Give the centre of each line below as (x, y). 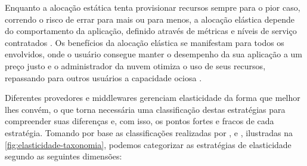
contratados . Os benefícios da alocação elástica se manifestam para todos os (145, 42)
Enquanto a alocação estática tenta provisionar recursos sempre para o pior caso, (153, 7)
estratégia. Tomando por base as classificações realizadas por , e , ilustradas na (149, 132)
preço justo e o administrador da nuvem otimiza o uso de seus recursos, (135, 65)
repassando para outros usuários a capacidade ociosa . (103, 77)
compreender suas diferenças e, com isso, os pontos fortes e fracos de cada (139, 121)
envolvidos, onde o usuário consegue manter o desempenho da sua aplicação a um (153, 54)
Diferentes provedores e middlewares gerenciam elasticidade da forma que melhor (153, 98)
